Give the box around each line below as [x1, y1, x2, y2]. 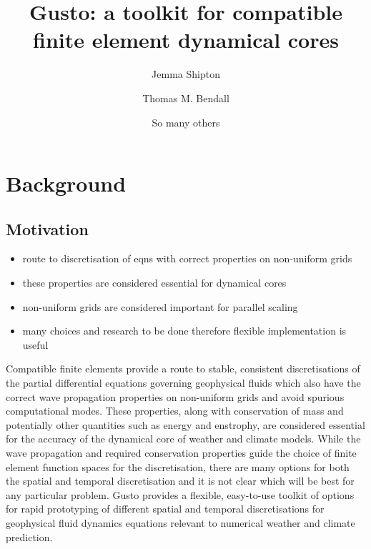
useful [22, 337, 49, 352]
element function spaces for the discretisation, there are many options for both [6, 459, 350, 474]
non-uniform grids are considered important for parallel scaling [22, 299, 298, 314]
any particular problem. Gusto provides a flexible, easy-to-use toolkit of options [6, 487, 355, 502]
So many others [152, 114, 220, 129]
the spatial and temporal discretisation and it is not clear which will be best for [6, 473, 355, 488]
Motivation [6, 217, 89, 239]
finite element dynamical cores [33, 25, 339, 54]
